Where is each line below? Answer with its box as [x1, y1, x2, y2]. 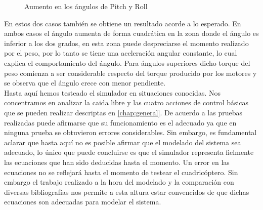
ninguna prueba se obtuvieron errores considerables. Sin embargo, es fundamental [4, 127, 257, 138]
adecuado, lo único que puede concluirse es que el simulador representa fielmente [4, 147, 254, 157]
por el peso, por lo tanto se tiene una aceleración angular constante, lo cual [4, 48, 237, 58]
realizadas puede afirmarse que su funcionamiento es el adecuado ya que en [4, 117, 237, 128]
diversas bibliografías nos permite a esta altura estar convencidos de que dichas [4, 186, 249, 197]
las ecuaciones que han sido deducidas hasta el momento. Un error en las [4, 156, 230, 167]
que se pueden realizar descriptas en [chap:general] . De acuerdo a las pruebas [4, 107, 242, 117]
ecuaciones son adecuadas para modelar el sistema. [4, 196, 161, 207]
